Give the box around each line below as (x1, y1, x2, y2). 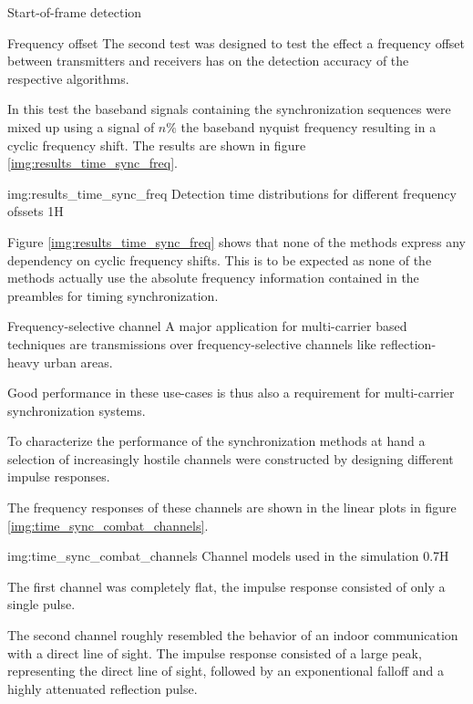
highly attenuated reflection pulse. (7, 678, 198, 698)
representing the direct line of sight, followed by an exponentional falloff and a (7, 661, 445, 680)
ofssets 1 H (7, 202, 64, 221)
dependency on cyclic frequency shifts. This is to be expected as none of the (7, 250, 432, 269)
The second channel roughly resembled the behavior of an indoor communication (7, 626, 458, 645)
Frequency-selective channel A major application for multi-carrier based (7, 316, 407, 336)
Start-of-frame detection (7, 3, 142, 21)
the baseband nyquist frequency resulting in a (180, 117, 437, 136)
